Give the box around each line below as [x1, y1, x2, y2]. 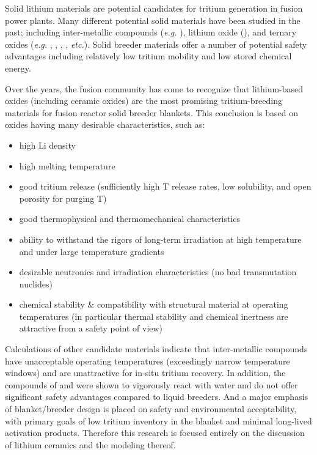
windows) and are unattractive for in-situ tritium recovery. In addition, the [5, 366, 286, 379]
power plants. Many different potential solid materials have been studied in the [5, 13, 301, 26]
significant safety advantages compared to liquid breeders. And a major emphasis [5, 390, 308, 403]
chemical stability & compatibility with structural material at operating [19, 298, 288, 311]
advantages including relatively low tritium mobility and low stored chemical [5, 50, 292, 62]
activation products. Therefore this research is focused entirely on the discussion [5, 426, 305, 439]
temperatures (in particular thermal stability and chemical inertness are [19, 309, 288, 322]
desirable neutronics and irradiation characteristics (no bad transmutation [19, 265, 297, 278]
